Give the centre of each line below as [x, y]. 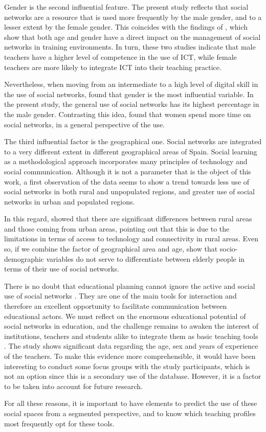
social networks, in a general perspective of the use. [85, 124]
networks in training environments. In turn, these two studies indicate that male [130, 47]
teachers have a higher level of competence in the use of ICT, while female [120, 56]
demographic [24, 258]
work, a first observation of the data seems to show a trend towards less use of [127, 181]
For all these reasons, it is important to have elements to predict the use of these [131, 403]
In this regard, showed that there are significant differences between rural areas [128, 219]
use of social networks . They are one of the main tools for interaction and [120, 296]
